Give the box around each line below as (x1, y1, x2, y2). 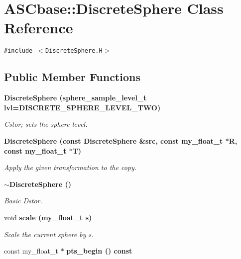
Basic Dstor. (4, 195, 42, 206)
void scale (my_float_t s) (4, 212, 92, 222)
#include (4, 47, 33, 55)
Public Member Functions (4, 69, 140, 85)
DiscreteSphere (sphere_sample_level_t (4, 92, 147, 103)
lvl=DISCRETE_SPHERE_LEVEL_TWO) (4, 102, 161, 112)
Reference (4, 17, 73, 38)
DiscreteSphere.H (45, 47, 103, 55)
